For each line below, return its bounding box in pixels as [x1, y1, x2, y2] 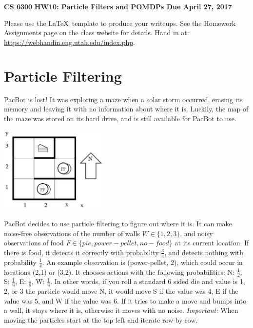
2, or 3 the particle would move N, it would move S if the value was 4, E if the [4, 286, 238, 296]
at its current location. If [175, 238, 249, 248]
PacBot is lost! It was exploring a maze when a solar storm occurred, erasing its [4, 94, 243, 104]
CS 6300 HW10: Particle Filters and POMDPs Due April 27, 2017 [4, 1, 232, 11]
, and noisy [180, 228, 213, 238]
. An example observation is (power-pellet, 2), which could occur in [42, 257, 243, 267]
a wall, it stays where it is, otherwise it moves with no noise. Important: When [4, 305, 238, 315]
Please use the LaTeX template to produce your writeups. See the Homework [4, 18, 236, 28]
